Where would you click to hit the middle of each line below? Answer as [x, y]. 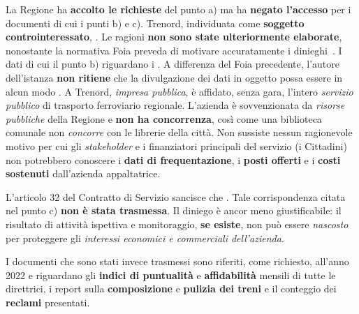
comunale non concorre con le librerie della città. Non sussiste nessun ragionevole [179, 132]
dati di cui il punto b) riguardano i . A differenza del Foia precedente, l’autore [173, 64]
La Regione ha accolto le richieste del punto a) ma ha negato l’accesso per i [178, 9]
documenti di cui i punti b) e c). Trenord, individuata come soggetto [155, 23]
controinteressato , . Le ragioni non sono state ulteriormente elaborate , [174, 37]
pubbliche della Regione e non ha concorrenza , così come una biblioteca [164, 118]
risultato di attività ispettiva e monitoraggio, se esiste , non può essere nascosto [177, 224]
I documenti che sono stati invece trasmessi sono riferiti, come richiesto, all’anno [177, 261]
